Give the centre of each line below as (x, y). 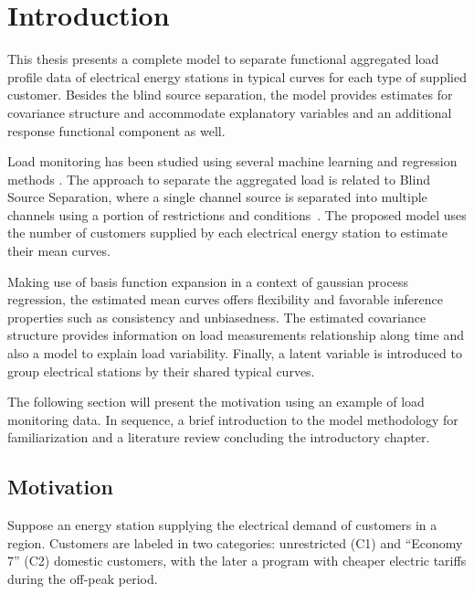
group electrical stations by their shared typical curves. (161, 371)
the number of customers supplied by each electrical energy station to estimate (227, 233)
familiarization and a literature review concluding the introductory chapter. (219, 437)
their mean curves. (59, 251)
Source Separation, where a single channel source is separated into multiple (217, 197)
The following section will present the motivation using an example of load (216, 402)
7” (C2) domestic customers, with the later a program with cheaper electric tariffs (237, 561)
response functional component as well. (116, 130)
